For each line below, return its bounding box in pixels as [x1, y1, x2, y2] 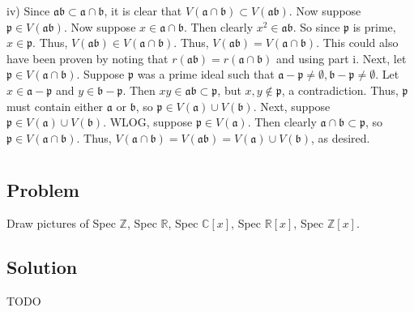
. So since [292, 18, 340, 35]
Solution [6, 254, 78, 280]
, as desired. [310, 129, 370, 146]
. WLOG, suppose [103, 113, 193, 130]
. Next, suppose [253, 97, 331, 114]
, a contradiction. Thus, [281, 81, 399, 98]
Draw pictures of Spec [6, 215, 116, 232]
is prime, [352, 18, 396, 35]
